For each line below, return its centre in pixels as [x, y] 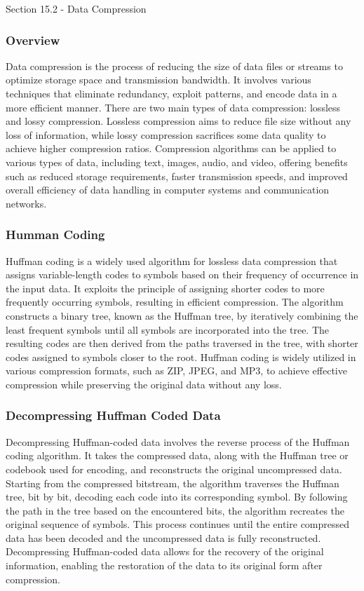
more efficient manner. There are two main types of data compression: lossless [173, 107]
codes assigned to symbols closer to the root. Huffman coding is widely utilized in [181, 356]
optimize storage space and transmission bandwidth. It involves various [159, 80]
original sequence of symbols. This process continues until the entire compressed [178, 524]
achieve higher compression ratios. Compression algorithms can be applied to [171, 148]
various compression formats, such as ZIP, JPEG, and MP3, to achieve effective [176, 371]
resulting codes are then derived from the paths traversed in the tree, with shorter [182, 343]
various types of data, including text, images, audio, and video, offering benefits [177, 162]
